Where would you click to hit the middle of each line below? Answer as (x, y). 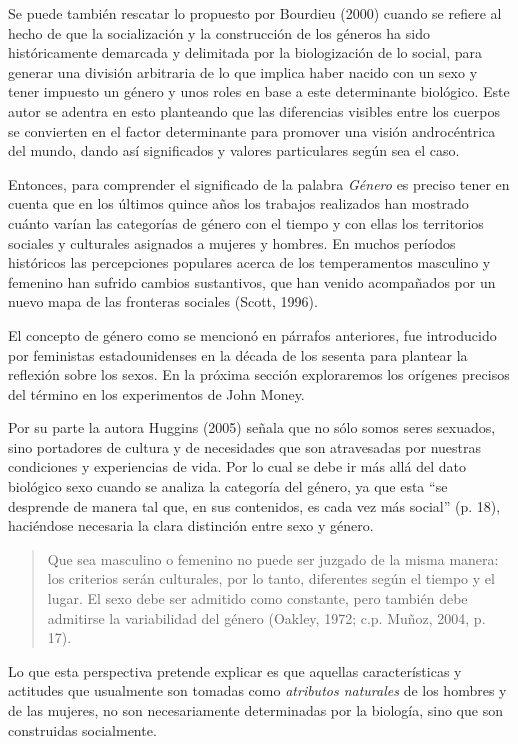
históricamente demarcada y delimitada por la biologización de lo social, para (245, 52)
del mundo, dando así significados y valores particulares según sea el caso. (234, 150)
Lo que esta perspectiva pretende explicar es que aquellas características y (235, 670)
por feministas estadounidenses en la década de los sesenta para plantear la (238, 354)
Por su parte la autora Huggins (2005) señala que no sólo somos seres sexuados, (252, 427)
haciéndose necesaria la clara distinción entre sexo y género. (191, 525)
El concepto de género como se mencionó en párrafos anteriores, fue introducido (252, 334)
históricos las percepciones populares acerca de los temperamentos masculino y (249, 262)
